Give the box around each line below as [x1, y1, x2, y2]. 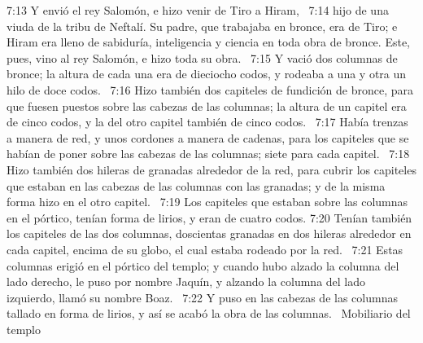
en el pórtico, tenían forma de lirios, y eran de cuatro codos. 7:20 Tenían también [7, 209, 412, 226]
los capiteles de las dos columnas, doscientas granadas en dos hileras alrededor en [7, 225, 412, 242]
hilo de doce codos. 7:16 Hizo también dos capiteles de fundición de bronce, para [7, 81, 414, 98]
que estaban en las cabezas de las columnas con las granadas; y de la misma [7, 177, 386, 194]
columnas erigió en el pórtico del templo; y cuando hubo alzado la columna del [7, 257, 399, 274]
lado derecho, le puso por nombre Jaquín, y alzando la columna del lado [7, 273, 366, 290]
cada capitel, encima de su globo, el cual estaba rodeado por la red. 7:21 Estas [7, 240, 403, 257]
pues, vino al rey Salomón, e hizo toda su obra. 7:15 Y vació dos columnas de [7, 49, 398, 66]
